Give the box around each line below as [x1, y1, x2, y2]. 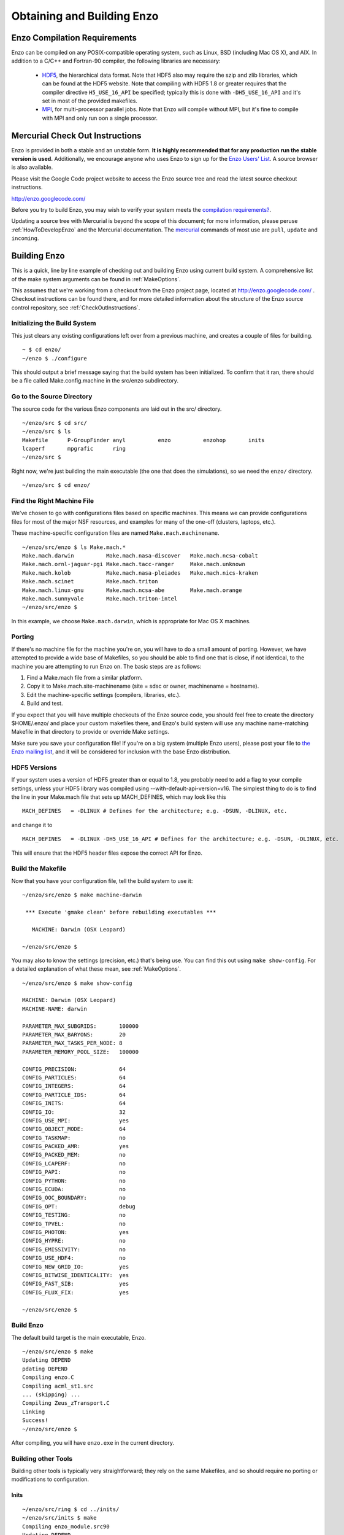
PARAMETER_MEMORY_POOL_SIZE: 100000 [22, 1048, 139, 1055]
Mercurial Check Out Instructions [11, 130, 142, 141]
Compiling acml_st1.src [22, 1382, 94, 1389]
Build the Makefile [11, 865, 67, 873]
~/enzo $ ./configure [22, 355, 87, 362]
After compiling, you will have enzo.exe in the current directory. [11, 1439, 175, 1446]
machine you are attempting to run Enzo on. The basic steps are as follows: [11, 663, 202, 670]
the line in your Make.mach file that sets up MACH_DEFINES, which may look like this [11, 793, 226, 801]
